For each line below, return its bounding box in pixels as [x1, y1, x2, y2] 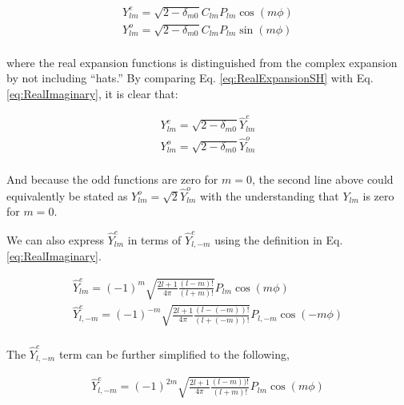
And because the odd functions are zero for [6, 170, 218, 187]
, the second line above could [251, 170, 394, 187]
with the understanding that [200, 187, 339, 204]
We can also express [6, 231, 104, 248]
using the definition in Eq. [214, 231, 343, 248]
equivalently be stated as [6, 187, 128, 204]
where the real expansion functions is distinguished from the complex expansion [6, 54, 398, 70]
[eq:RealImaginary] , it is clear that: [6, 85, 178, 101]
